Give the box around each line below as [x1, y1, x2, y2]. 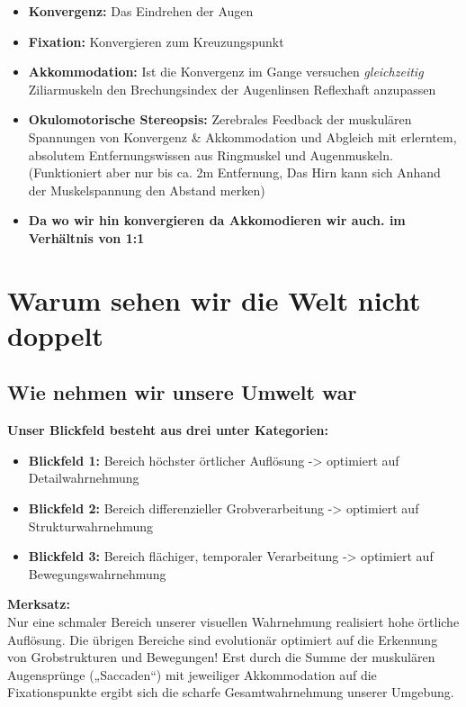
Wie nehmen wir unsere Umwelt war [7, 378, 357, 406]
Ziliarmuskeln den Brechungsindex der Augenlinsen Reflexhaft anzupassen [28, 79, 436, 98]
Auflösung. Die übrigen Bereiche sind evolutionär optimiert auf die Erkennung [7, 630, 438, 648]
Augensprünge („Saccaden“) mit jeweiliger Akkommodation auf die [7, 665, 377, 684]
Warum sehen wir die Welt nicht [7, 281, 421, 318]
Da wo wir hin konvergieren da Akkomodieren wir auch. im [28, 211, 406, 230]
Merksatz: [7, 594, 70, 613]
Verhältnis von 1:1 [28, 228, 145, 247]
